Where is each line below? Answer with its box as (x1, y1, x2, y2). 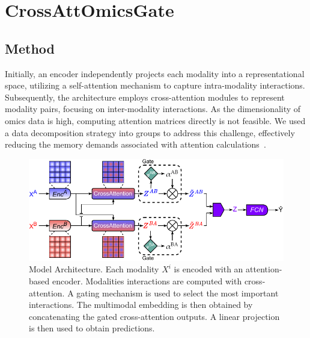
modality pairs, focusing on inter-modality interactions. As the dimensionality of (5, 102, 301, 115)
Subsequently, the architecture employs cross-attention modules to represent (5, 90, 285, 103)
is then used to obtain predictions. (29, 322, 155, 334)
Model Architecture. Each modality (29, 263, 159, 275)
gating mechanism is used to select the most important (76, 286, 279, 299)
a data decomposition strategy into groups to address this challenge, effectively (5, 126, 295, 139)
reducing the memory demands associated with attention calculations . (5, 138, 266, 151)
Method (5, 39, 55, 57)
